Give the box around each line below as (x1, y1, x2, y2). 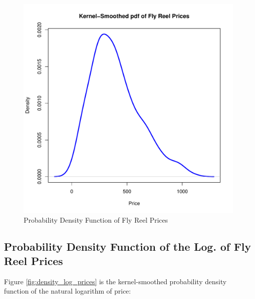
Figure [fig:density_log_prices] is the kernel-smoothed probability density (4, 276, 227, 286)
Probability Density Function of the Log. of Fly (4, 238, 251, 254)
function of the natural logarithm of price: (4, 286, 131, 296)
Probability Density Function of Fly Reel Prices (24, 214, 168, 225)
